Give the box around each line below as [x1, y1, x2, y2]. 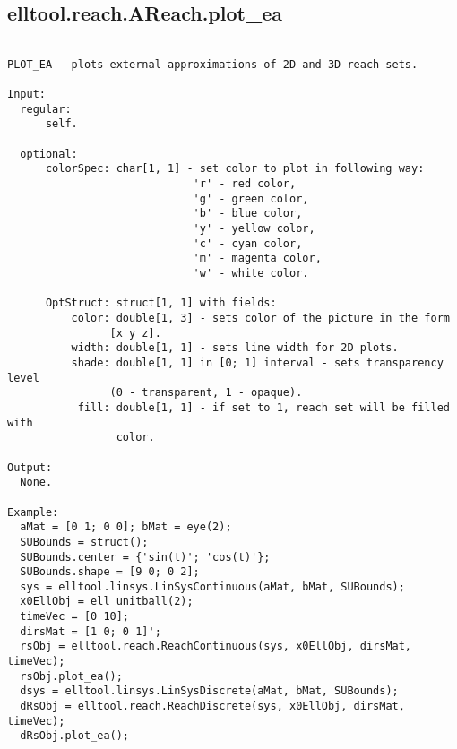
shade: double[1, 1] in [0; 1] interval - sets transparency [71, 356, 444, 369]
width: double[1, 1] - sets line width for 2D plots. [71, 341, 399, 355]
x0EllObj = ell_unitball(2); [20, 595, 194, 608]
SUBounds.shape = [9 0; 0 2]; [20, 565, 200, 579]
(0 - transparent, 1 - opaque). [109, 386, 303, 400]
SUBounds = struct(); [20, 535, 149, 548]
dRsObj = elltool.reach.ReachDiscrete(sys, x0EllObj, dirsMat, [20, 700, 405, 713]
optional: [20, 147, 78, 160]
